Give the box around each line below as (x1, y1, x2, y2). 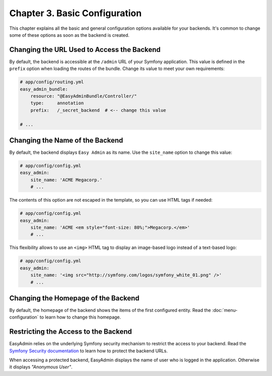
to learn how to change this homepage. (39, 314, 121, 320)
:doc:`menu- (212, 307, 238, 313)
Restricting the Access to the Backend (9, 328, 132, 336)
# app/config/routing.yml (20, 79, 84, 85)
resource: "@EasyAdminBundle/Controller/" (30, 93, 137, 99)
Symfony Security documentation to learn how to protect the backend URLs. (9, 348, 168, 354)
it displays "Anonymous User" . (9, 364, 73, 370)
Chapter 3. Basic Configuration (9, 8, 142, 19)
